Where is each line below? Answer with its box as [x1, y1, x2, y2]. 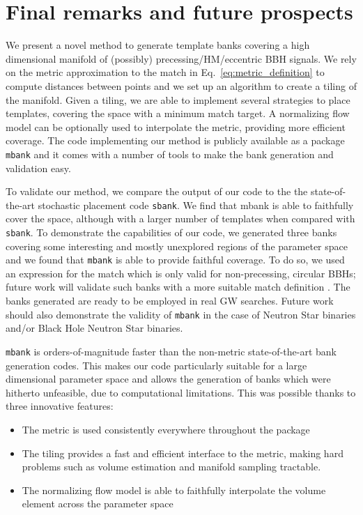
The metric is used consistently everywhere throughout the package [22, 422, 310, 436]
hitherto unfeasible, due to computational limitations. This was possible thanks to [6, 385, 356, 399]
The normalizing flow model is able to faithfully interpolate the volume [22, 482, 326, 497]
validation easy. [6, 160, 71, 175]
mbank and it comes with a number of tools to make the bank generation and [6, 146, 334, 161]
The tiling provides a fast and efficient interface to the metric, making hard [22, 445, 343, 460]
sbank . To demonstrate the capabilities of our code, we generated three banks [6, 224, 337, 239]
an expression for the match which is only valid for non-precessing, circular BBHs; [6, 266, 356, 280]
